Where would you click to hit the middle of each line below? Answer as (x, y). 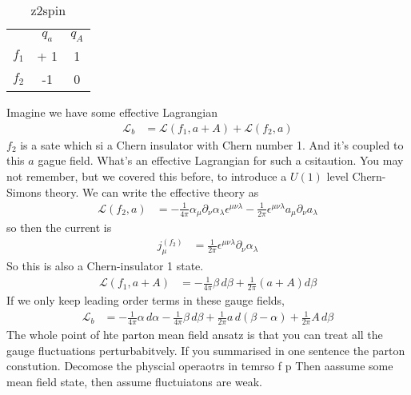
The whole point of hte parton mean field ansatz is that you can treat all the (195, 334)
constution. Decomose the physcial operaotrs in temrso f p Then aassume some (200, 366)
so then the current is (59, 227)
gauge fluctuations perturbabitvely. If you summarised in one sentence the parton (206, 350)
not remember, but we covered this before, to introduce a (147, 176)
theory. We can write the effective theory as (152, 192)
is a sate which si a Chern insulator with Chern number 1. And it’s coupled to (212, 144)
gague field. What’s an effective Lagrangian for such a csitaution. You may (221, 160)
